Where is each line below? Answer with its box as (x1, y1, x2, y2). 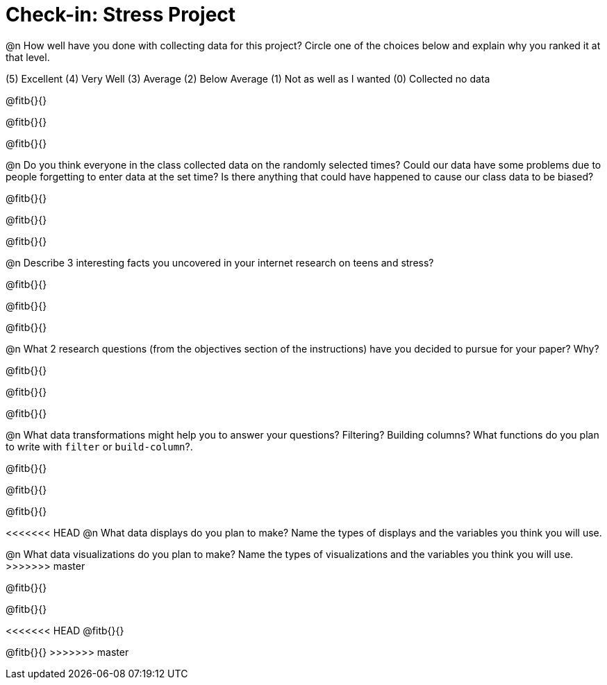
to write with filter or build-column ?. (6, 440, 193, 453)
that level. (6, 51, 50, 63)
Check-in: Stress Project (6, 3, 236, 26)
